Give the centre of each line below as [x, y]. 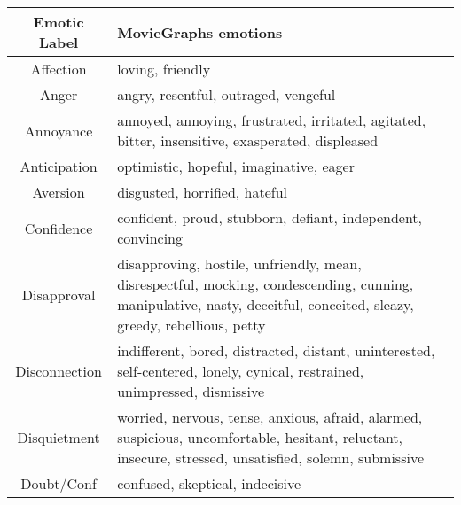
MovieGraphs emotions [200, 32]
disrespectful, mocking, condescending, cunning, [266, 284]
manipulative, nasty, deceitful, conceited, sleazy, [266, 304]
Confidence [59, 228]
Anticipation [59, 166]
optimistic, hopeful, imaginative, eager [236, 166]
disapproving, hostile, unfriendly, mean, [239, 264]
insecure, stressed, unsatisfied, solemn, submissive [271, 458]
